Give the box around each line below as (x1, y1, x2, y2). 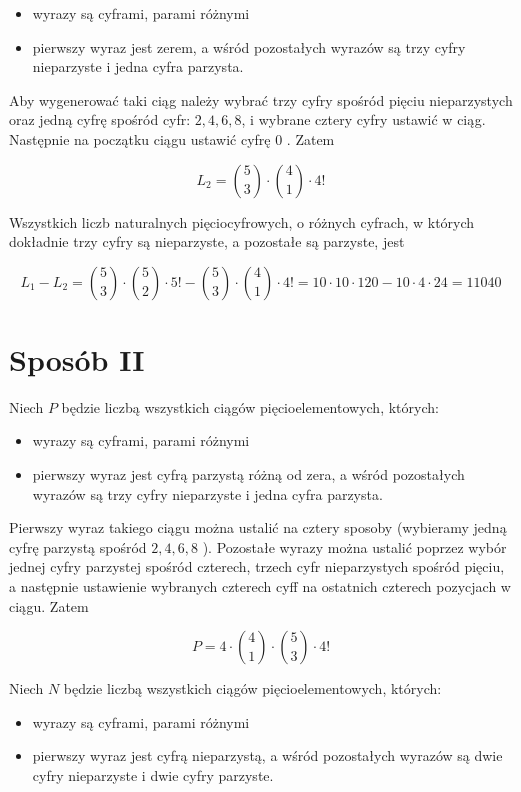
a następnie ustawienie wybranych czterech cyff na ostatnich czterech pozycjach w (9, 576, 511, 597)
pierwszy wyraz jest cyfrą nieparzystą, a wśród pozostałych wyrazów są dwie (32, 745, 503, 766)
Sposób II (9, 338, 145, 379)
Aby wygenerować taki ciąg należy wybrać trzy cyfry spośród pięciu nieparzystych (9, 89, 513, 110)
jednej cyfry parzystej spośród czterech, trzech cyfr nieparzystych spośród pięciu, (9, 556, 505, 577)
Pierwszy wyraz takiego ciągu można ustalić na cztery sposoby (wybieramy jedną (9, 517, 507, 538)
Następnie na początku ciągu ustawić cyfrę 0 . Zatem (9, 128, 335, 149)
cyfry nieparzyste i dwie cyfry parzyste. (32, 765, 274, 785)
